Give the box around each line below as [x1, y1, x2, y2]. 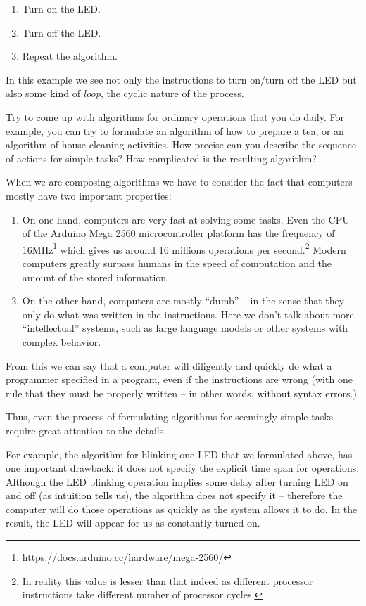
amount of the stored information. [22, 269, 170, 284]
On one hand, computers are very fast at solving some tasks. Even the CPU [22, 212, 350, 226]
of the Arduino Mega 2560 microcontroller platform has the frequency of [22, 226, 335, 240]
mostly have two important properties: [6, 188, 172, 202]
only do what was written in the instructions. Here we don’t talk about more [22, 307, 354, 321]
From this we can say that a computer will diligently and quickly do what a [6, 358, 332, 373]
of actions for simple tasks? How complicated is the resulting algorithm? [6, 150, 317, 165]
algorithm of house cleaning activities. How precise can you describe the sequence [6, 137, 357, 152]
